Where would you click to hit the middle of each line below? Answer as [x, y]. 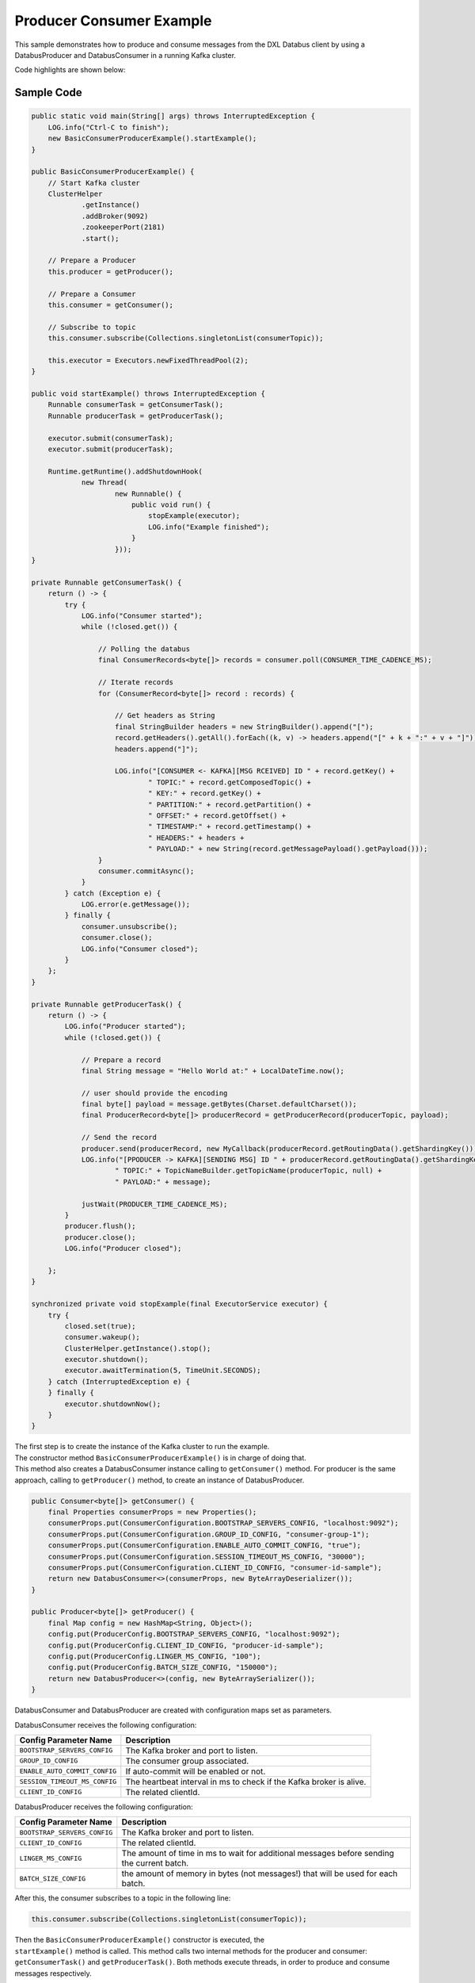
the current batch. [155, 1863]
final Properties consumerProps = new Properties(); [152, 1512]
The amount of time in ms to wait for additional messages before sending [258, 1854]
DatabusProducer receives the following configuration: [104, 1807]
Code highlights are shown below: [70, 70]
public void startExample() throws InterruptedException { [148, 394]
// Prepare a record [121, 1060]
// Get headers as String [165, 715]
